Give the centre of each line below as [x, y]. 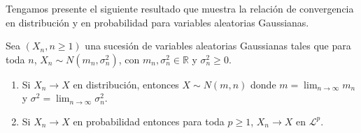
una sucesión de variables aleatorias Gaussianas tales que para [218, 46]
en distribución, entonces [126, 84]
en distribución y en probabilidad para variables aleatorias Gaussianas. [157, 22]
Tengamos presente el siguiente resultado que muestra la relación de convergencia [180, 8]
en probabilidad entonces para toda [149, 121]
